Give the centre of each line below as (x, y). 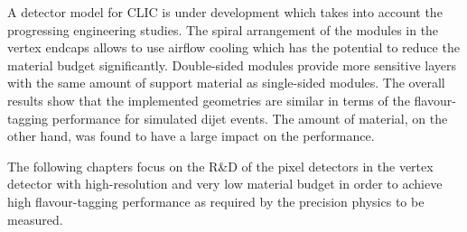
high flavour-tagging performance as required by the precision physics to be (216, 201)
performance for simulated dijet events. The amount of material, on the (250, 118)
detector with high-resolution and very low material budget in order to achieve (225, 184)
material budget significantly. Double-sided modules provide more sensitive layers (232, 65)
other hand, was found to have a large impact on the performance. (191, 136)
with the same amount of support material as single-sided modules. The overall (226, 83)
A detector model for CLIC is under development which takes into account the (225, 12)
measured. (35, 219)
